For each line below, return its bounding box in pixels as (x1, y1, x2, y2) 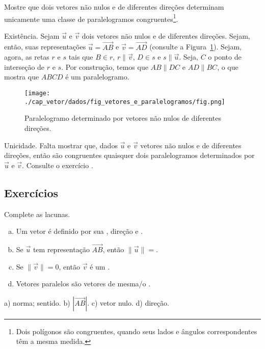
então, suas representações (4, 41, 86, 52)
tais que (68, 51, 93, 62)
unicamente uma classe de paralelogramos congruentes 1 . (4, 12, 178, 24)
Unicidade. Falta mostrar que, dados (4, 140, 118, 150)
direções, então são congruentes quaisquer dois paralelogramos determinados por (4, 150, 255, 160)
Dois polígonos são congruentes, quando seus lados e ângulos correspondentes (16, 326, 257, 336)
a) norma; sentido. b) (4, 297, 70, 308)
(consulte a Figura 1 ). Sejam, (149, 41, 242, 52)
